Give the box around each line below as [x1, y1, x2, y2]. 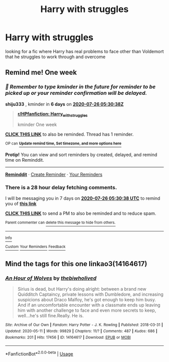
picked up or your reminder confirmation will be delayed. [5, 89, 147, 96]
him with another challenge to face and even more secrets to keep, [17, 307, 156, 313]
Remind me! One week [5, 68, 77, 77]
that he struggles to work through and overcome [5, 54, 106, 60]
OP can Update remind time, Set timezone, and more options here [5, 141, 122, 146]
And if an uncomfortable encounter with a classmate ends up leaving [17, 302, 161, 308]
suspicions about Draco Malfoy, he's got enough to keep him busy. [17, 297, 156, 303]
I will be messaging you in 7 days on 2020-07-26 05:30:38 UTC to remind [5, 195, 160, 201]
